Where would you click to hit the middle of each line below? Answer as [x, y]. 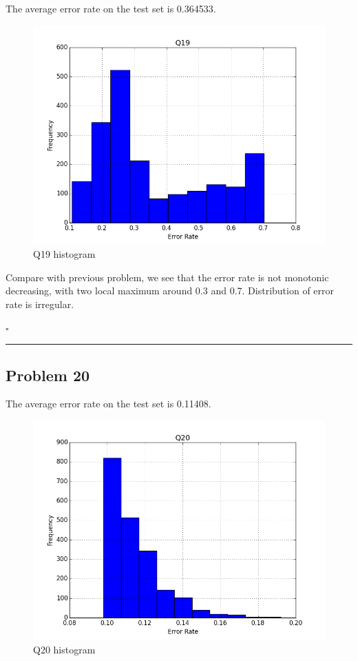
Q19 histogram [64, 254]
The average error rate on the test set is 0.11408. [108, 404]
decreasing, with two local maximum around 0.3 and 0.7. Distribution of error [170, 291]
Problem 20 [48, 375]
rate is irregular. [40, 304]
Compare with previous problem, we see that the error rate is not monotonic [167, 277]
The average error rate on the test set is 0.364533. [111, 8]
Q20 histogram [64, 649]
